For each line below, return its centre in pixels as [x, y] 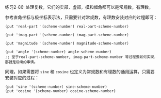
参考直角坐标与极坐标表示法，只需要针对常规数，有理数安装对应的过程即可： [81, 17]
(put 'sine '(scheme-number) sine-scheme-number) [56, 87]
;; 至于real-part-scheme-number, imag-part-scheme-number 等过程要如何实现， [81, 57]
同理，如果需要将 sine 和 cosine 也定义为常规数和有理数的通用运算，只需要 [80, 72]
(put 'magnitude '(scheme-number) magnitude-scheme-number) [67, 43]
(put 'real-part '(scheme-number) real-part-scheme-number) [67, 27]
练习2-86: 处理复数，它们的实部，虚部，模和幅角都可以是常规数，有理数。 [79, 7]
